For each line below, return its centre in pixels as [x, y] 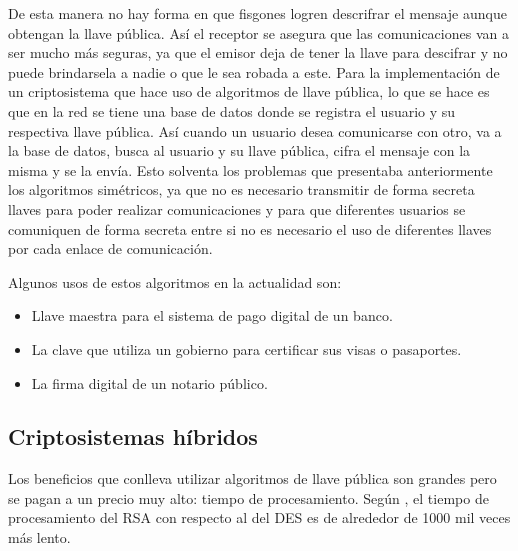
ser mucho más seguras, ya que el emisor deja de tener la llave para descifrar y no [258, 52]
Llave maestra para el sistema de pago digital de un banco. [212, 315]
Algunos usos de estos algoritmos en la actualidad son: [175, 281]
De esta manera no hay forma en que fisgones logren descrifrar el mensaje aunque [257, 13]
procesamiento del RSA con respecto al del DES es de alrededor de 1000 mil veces [259, 517]
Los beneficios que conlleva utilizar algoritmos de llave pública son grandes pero [252, 478]
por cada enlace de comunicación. [110, 248]
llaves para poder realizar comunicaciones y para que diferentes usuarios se [237, 208]
